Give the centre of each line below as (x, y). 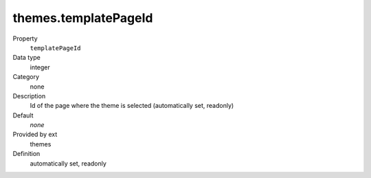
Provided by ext (35, 135)
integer (40, 67)
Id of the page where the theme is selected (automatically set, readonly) (132, 106)
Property (25, 38)
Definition (26, 154)
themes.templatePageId (83, 18)
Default (23, 115)
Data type (26, 58)
